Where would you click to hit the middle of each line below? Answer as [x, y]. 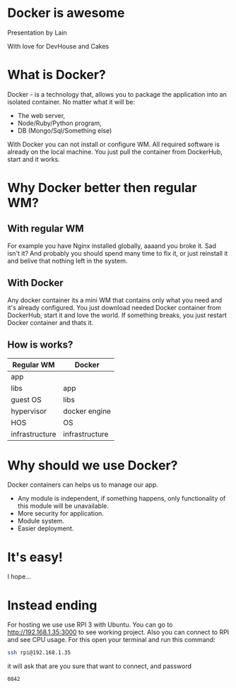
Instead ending [52, 605]
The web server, [41, 115]
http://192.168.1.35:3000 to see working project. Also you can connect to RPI [118, 632]
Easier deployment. [46, 528]
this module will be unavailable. [63, 506]
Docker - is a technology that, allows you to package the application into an [117, 94]
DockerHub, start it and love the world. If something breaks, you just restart [117, 315]
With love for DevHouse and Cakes [58, 46]
